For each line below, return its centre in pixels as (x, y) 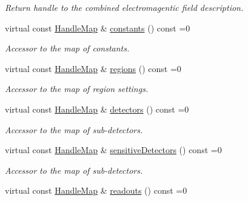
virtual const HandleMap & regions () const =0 (93, 68)
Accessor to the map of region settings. (77, 89)
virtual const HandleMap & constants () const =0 (98, 28)
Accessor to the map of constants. (67, 48)
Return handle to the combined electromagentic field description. (124, 7)
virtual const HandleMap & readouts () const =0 (96, 190)
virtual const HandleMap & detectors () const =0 (97, 109)
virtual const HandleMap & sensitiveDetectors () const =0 (113, 150)
